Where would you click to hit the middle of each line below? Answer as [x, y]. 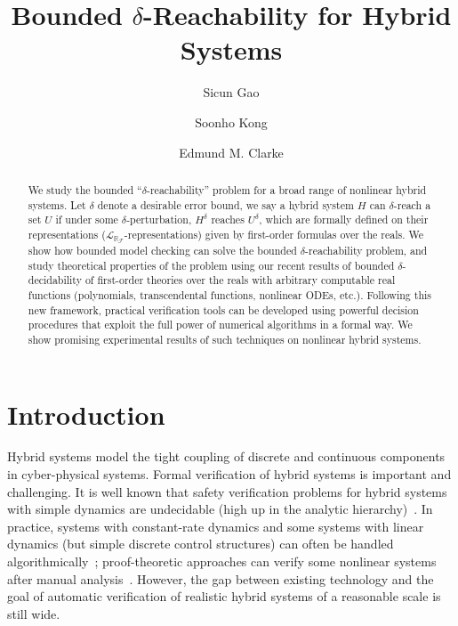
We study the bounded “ [85, 189]
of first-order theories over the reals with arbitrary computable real [240, 280]
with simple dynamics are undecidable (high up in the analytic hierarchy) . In [220, 509]
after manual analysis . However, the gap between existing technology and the [221, 578]
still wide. [34, 613]
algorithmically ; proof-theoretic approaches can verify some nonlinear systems [222, 561]
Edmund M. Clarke [231, 152]
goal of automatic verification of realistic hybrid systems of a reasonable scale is [224, 596]
